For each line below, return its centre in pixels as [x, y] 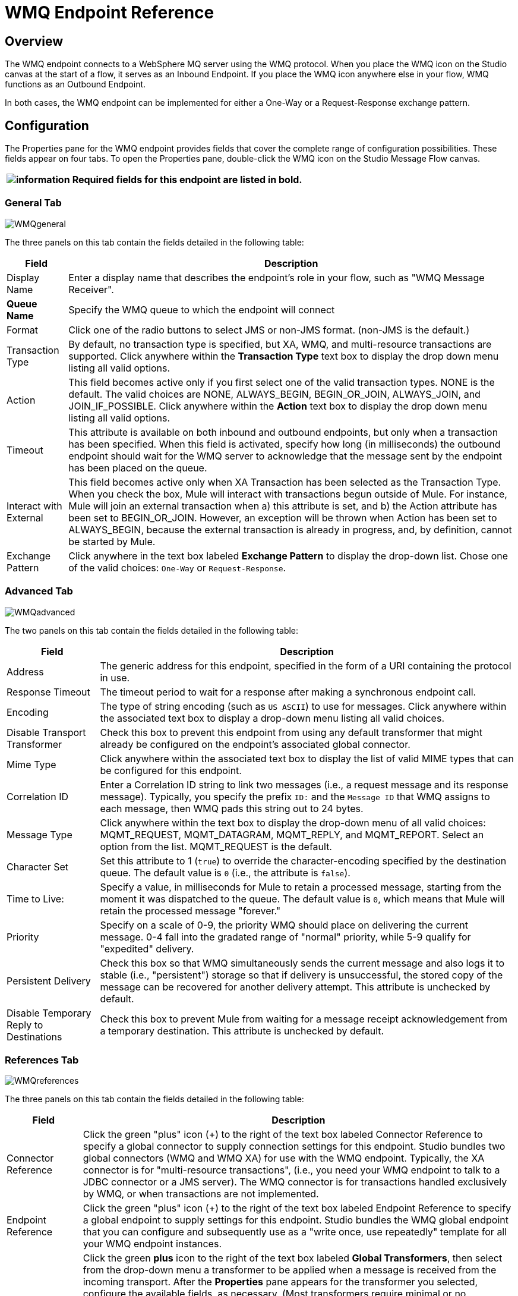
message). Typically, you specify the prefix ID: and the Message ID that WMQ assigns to [295, 796]
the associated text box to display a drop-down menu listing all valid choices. [272, 718]
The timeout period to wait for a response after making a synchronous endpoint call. [288, 692]
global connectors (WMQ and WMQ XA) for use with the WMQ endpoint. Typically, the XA [284, 1158]
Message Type [40, 834]
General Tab [33, 203]
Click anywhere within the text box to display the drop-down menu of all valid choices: [293, 822]
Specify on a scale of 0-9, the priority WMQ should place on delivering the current [284, 925]
